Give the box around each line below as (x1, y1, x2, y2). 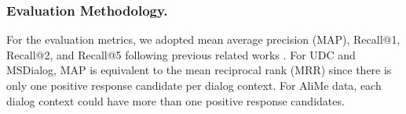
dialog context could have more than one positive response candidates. (6, 92, 345, 109)
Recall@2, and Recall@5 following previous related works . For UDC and (6, 46, 356, 62)
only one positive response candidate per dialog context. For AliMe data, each (6, 77, 382, 93)
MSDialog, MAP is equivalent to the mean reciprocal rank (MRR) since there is (6, 62, 392, 78)
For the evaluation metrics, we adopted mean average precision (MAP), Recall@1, (6, 31, 401, 48)
